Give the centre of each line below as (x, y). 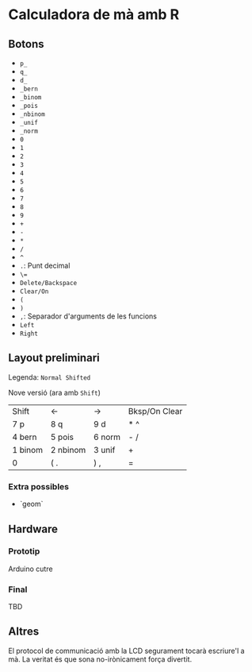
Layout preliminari (54, 358)
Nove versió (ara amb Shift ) (55, 392)
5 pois (62, 437)
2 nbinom (68, 450)
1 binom (28, 450)
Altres (24, 632)
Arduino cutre (31, 569)
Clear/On (34, 292)
